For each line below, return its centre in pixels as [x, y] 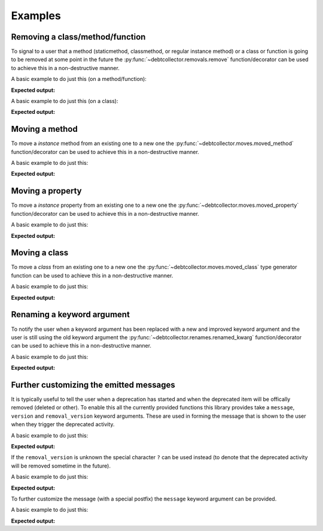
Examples [36, 16]
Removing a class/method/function [78, 37]
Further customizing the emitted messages [93, 384]
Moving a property [46, 191]
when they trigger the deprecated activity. [63, 424]
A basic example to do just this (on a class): [65, 101]
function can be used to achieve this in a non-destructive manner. [92, 275]
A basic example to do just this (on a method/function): [79, 79]
